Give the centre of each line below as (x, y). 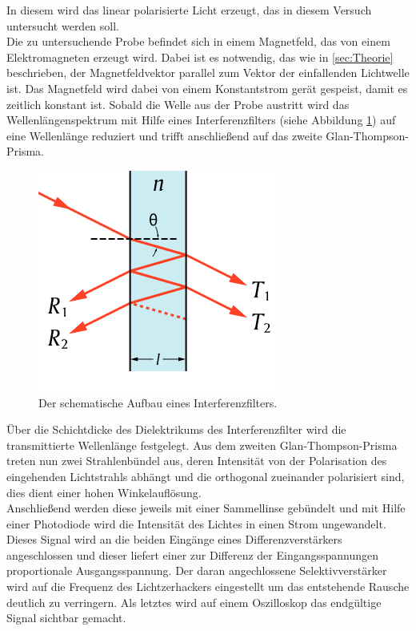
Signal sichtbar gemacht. (66, 618)
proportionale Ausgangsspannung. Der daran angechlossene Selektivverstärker (197, 570)
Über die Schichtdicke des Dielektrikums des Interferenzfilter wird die (176, 429)
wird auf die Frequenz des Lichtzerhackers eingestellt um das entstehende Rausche (208, 587)
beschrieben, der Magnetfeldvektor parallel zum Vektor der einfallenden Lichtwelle (208, 73)
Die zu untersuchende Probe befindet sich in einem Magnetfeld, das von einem (198, 41)
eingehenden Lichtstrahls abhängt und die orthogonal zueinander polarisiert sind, (206, 476)
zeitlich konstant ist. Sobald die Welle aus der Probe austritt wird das (178, 104)
